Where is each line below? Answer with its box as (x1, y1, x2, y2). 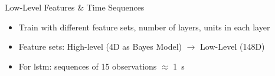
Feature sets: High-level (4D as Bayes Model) (18, 40, 182, 53)
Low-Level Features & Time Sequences (5, 1, 145, 13)
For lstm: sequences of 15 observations (18, 60, 157, 72)
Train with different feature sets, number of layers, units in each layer (18, 20, 270, 33)
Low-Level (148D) (200, 40, 265, 53)
